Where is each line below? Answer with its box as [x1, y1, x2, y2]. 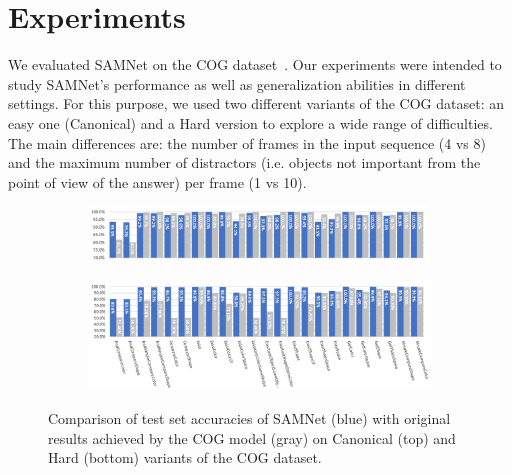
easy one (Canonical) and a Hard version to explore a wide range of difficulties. [8, 112, 493, 133]
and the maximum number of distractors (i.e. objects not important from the [8, 152, 481, 173]
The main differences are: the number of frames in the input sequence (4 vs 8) [8, 132, 486, 153]
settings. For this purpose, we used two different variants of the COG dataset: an [8, 93, 505, 114]
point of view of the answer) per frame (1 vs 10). [8, 171, 307, 192]
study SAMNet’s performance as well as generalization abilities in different [8, 73, 466, 94]
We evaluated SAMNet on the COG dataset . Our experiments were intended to [8, 54, 502, 75]
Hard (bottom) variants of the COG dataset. [48, 447, 322, 468]
